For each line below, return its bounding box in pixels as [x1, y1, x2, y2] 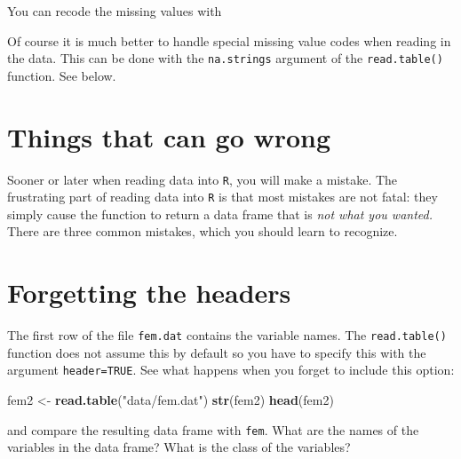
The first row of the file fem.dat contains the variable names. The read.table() [7, 326, 447, 344]
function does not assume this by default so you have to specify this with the [7, 343, 426, 361]
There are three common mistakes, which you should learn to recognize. [7, 222, 398, 241]
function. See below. [7, 66, 116, 84]
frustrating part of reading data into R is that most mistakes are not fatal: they [7, 187, 438, 206]
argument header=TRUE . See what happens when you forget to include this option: [7, 360, 455, 379]
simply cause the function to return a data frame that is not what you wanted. [7, 204, 433, 223]
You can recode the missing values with [7, 2, 222, 20]
